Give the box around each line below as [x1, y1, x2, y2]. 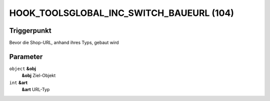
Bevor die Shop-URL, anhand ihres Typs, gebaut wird [9, 40, 119, 46]
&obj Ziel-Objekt [21, 73, 56, 79]
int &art [9, 80, 27, 86]
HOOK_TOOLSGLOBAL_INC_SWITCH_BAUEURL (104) [9, 7, 234, 18]
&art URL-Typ [21, 87, 50, 93]
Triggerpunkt [9, 26, 52, 35]
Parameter [9, 52, 43, 61]
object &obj [9, 65, 36, 72]
